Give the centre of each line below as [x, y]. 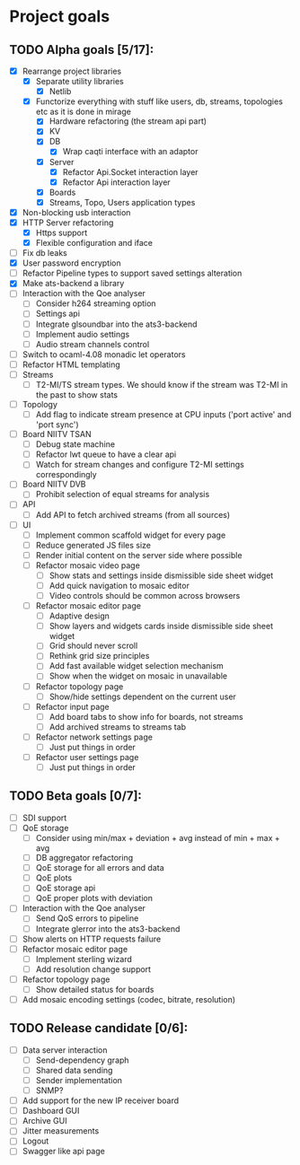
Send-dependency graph [82, 1060]
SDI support [44, 818]
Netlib [60, 92]
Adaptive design [79, 616]
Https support [62, 232]
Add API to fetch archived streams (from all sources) [133, 514]
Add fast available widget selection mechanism [137, 666]
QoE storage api [66, 888]
